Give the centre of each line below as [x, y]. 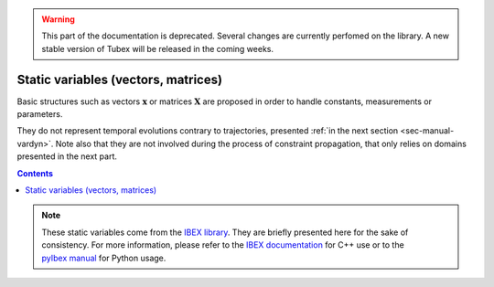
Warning [58, 19]
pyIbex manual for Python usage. [104, 258]
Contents [35, 173]
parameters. [40, 114]
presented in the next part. [67, 156]
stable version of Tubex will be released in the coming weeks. [158, 48]
